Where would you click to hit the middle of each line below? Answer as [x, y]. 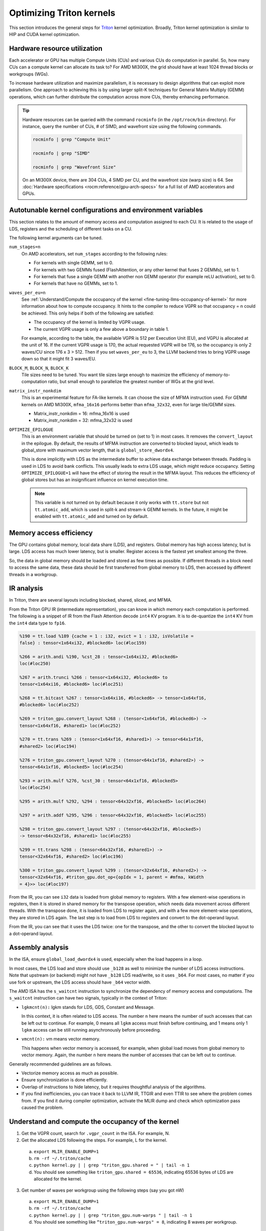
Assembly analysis [39, 948]
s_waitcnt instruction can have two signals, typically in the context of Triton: [88, 998]
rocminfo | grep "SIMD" [62, 153]
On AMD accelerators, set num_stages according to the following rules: [94, 254]
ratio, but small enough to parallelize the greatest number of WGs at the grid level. [131, 382]
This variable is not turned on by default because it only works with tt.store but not [122, 503]
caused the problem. [42, 1107]
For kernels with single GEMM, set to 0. [73, 263]
